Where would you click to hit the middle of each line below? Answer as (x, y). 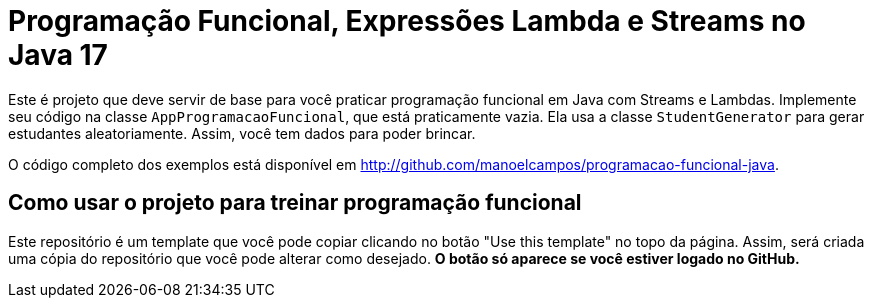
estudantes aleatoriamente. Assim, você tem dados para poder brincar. (242, 133)
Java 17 (58, 55)
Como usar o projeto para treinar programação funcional (295, 203)
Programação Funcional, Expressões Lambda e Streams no (407, 21)
